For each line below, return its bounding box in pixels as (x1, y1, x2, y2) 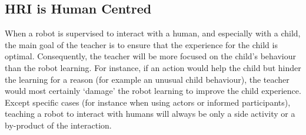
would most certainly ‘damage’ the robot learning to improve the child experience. (5, 85, 301, 97)
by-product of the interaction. (5, 119, 112, 131)
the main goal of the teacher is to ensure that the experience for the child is (5, 38, 278, 50)
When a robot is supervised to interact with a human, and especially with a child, (5, 27, 301, 39)
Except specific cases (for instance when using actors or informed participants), (5, 96, 291, 108)
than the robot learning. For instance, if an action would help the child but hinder (5, 61, 301, 73)
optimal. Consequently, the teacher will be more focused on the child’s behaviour (5, 50, 297, 62)
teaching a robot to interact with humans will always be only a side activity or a (5, 107, 295, 120)
